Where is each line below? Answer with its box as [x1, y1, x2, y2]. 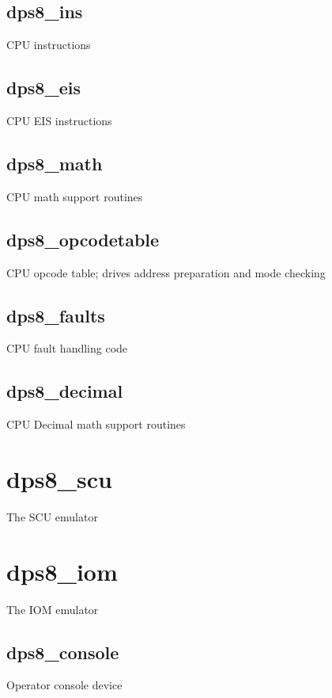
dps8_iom [6, 555, 118, 587]
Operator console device [6, 677, 123, 693]
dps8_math [6, 151, 103, 175]
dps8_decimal [6, 379, 123, 403]
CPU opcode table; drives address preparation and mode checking [6, 264, 326, 280]
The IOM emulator [6, 601, 99, 617]
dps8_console [6, 639, 119, 664]
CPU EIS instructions [6, 113, 112, 128]
